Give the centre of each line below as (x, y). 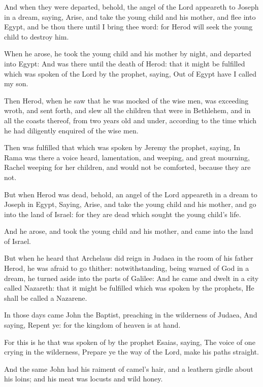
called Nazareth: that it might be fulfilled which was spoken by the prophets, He (129, 288)
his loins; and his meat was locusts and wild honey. (84, 379)
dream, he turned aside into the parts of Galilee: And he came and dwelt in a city (131, 278)
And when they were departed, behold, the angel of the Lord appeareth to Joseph (131, 7)
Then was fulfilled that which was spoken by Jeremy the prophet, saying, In (122, 147)
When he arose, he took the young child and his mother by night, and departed (128, 54)
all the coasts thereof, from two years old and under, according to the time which (130, 120)
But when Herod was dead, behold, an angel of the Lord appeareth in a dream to (131, 194)
